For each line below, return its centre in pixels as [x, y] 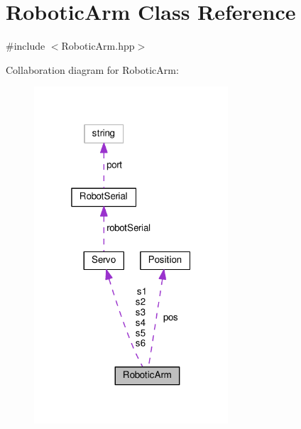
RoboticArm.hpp [98, 46]
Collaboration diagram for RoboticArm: [92, 69]
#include [26, 46]
